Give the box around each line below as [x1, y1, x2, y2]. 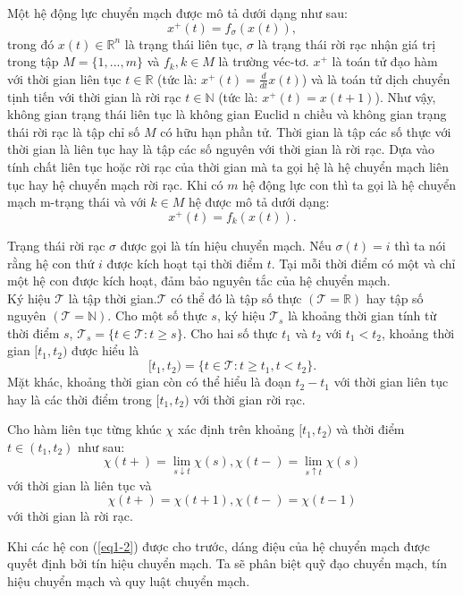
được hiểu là [72, 341, 139, 360]
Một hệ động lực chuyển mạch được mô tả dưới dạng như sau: [7, 4, 348, 21]
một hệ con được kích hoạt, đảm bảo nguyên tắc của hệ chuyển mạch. [7, 271, 391, 290]
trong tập [7, 52, 59, 71]
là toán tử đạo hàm [332, 52, 438, 71]
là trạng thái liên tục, [124, 34, 243, 53]
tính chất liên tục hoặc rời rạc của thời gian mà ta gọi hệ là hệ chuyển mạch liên [7, 158, 449, 176]
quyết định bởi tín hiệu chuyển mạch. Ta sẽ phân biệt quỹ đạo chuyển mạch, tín [7, 554, 448, 573]
